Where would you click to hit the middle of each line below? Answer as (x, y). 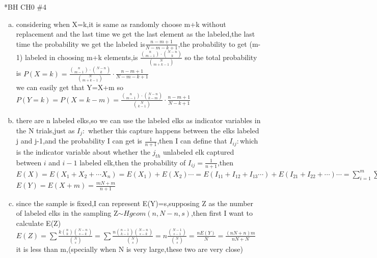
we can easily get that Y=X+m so (70, 87)
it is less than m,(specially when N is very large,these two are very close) (129, 249)
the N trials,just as (45, 130)
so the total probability (221, 57)
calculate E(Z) (38, 223)
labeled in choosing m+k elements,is (81, 57)
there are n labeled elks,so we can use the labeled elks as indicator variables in (138, 120)
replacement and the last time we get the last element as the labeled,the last (136, 34)
